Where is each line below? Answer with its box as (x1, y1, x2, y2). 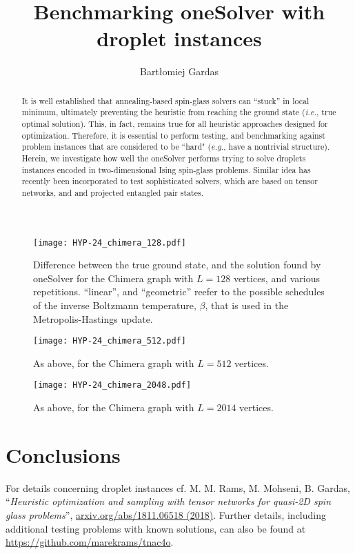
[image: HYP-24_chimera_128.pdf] (33, 237, 186, 248)
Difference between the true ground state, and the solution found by (33, 257, 321, 272)
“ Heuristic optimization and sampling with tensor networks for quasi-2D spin (6, 494, 331, 508)
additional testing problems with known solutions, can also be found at (6, 521, 306, 535)
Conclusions (6, 440, 121, 468)
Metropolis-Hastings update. (33, 311, 153, 326)
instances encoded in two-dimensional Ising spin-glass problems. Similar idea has (21, 164, 311, 175)
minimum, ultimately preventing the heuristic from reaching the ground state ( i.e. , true (21, 106, 336, 118)
